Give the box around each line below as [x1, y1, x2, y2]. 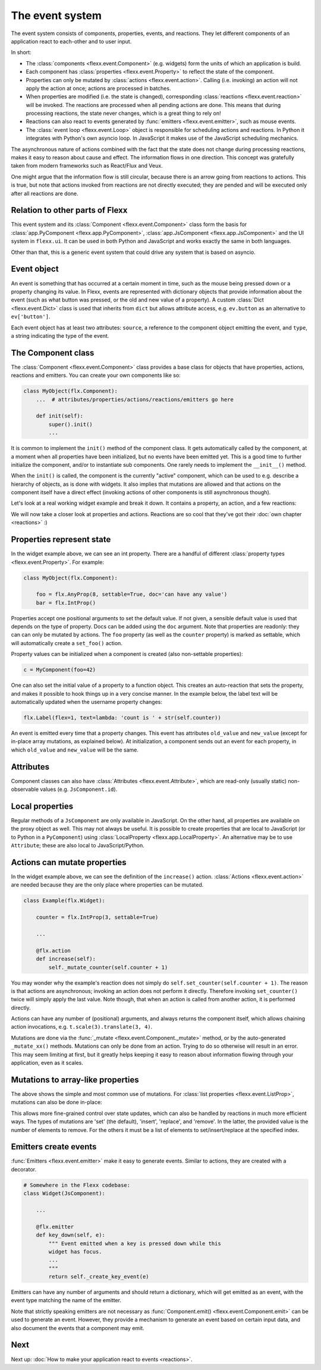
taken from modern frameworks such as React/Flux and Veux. [11, 162, 163, 169]
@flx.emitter [36, 1223, 74, 1230]
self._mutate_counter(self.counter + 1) [48, 964, 168, 970]
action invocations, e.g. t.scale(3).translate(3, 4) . [11, 1023, 153, 1030]
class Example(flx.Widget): [23, 897, 105, 904]
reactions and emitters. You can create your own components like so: [11, 372, 181, 379]
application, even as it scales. [11, 1059, 83, 1067]
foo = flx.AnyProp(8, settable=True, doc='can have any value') [36, 591, 228, 598]
